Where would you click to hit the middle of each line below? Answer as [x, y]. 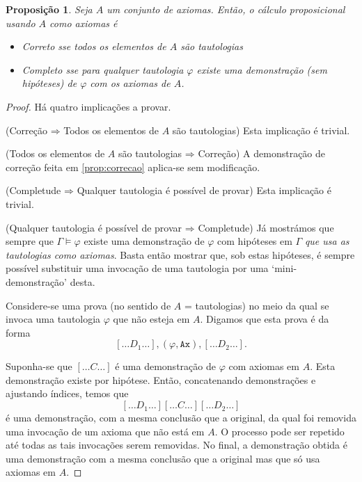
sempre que [30, 241]
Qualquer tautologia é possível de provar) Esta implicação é [204, 190]
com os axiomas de [130, 83]
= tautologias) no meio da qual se [257, 305]
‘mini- [284, 268]
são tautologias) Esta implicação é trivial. [261, 130]
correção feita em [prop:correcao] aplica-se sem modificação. [133, 167]
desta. [82, 281]
